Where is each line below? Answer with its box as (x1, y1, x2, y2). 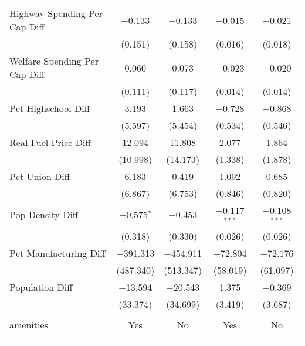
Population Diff (9, 280, 73, 294)
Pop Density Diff (9, 208, 79, 222)
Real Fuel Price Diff (9, 135, 91, 149)
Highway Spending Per (9, 6, 103, 20)
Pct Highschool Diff (9, 101, 90, 115)
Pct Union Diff (9, 169, 70, 183)
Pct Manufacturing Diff (9, 246, 106, 260)
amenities (9, 317, 48, 331)
